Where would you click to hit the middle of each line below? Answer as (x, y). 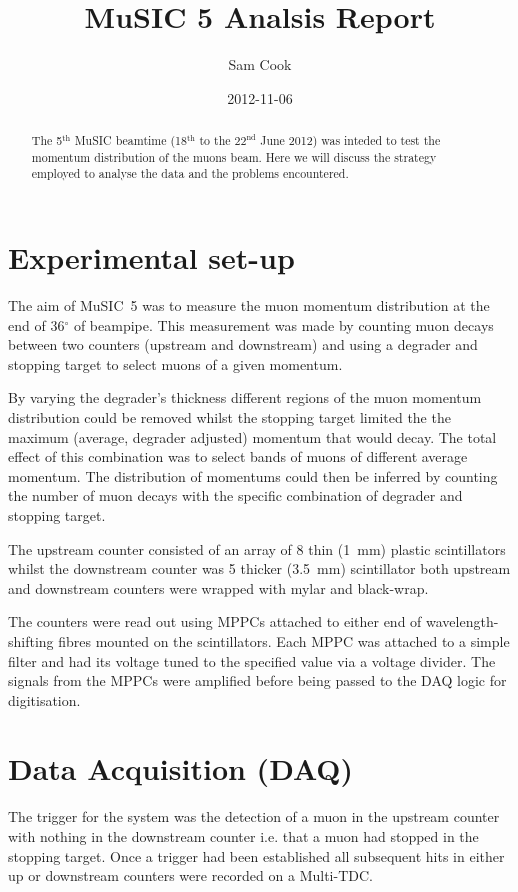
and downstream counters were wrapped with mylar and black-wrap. (218, 587)
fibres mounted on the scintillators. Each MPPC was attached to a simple (284, 640)
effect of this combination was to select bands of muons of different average (238, 456)
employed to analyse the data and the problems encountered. (190, 173)
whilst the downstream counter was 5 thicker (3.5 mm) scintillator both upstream (259, 568)
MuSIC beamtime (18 (130, 140)
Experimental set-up (151, 257)
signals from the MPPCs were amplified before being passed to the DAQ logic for (257, 680)
